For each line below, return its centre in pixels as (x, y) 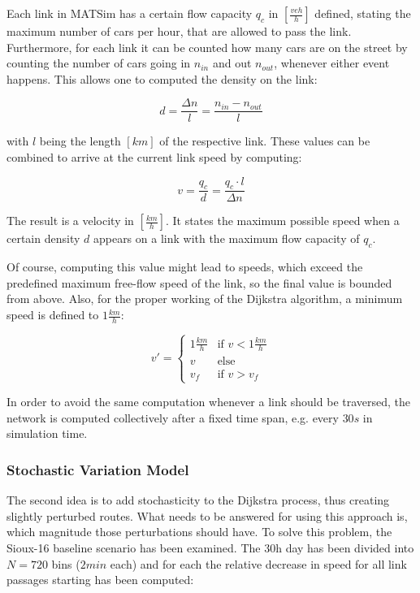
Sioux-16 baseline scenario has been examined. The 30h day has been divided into (210, 548)
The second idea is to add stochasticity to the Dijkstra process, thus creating (198, 500)
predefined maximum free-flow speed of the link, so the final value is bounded (199, 282)
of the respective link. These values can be (265, 141)
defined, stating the (363, 13)
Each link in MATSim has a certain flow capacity (130, 13)
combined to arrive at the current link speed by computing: (154, 157)
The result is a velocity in (70, 221)
